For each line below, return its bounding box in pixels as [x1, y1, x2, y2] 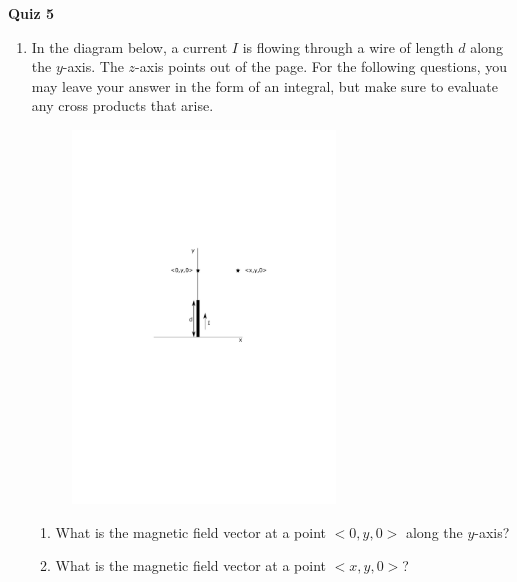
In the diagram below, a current [31, 36, 228, 57]
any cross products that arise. [31, 95, 214, 116]
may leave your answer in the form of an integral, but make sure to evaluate [31, 75, 498, 96]
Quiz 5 [8, 3, 55, 23]
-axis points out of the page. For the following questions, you [135, 56, 508, 77]
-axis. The [62, 56, 124, 77]
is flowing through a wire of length [242, 36, 454, 57]
